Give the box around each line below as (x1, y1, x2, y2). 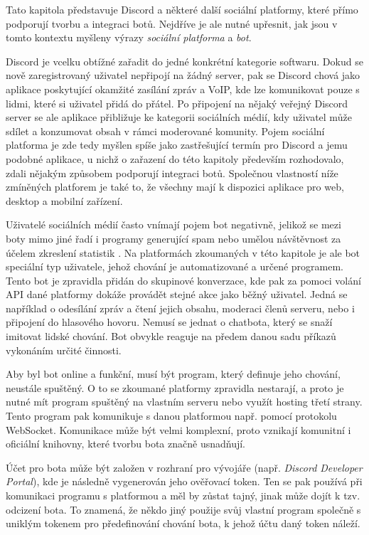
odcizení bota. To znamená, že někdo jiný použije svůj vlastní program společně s (6, 502, 361, 517)
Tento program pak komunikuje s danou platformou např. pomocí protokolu (6, 408, 337, 423)
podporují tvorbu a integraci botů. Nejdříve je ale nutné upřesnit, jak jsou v (6, 16, 338, 31)
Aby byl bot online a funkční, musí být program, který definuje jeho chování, (6, 366, 341, 381)
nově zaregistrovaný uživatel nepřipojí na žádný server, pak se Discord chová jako (6, 68, 360, 83)
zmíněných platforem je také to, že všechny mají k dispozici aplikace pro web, (6, 179, 344, 194)
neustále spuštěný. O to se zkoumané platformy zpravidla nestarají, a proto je (6, 380, 344, 395)
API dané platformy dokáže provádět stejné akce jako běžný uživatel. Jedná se (6, 287, 348, 302)
